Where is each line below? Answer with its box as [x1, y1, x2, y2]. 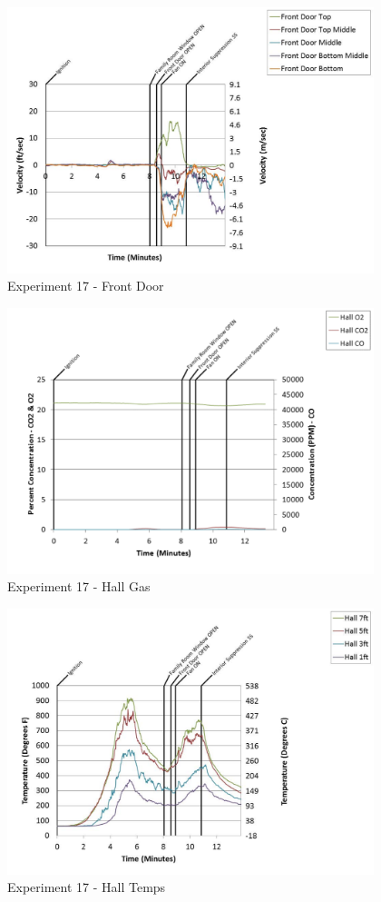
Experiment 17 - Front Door [7, 276, 164, 295]
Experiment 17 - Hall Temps [7, 877, 166, 897]
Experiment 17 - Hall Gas [7, 577, 151, 596]
